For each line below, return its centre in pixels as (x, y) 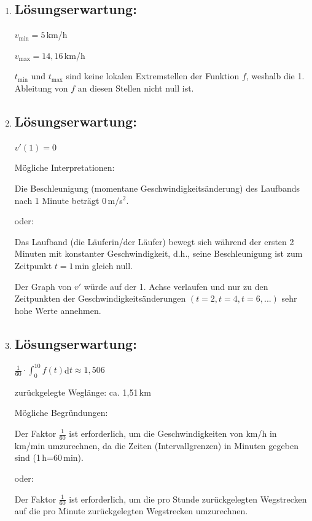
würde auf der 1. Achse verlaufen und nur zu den (176, 286)
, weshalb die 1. (275, 76)
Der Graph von (43, 286)
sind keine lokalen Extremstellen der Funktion (153, 76)
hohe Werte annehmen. (58, 310)
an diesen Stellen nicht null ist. (136, 88)
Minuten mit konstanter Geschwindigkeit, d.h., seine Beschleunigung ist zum (158, 253)
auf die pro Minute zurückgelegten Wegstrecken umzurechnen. (131, 511)
